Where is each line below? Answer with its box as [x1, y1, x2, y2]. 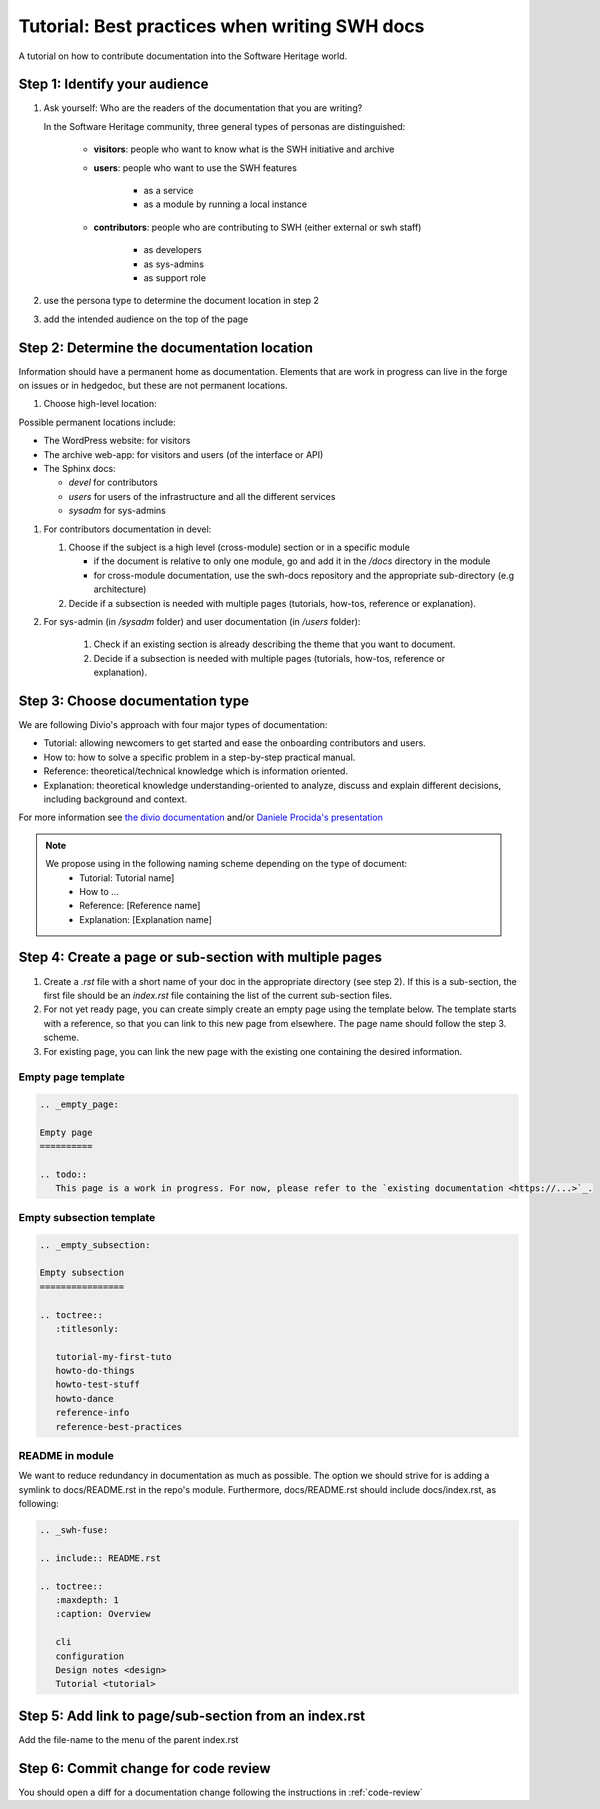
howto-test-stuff [55, 1379, 140, 1390]
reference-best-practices [55, 1421, 183, 1432]
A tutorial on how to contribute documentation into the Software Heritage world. [18, 50, 348, 62]
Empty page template [18, 1070, 125, 1084]
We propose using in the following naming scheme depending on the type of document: [45, 858, 408, 870]
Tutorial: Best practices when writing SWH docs [18, 15, 425, 37]
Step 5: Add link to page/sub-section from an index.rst [18, 1707, 365, 1724]
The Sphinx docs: [43, 463, 116, 474]
